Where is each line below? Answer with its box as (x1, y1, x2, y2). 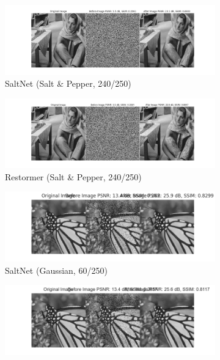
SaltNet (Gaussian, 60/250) (5, 263, 108, 276)
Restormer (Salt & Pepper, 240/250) (5, 170, 142, 183)
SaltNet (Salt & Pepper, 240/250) (5, 77, 131, 90)
